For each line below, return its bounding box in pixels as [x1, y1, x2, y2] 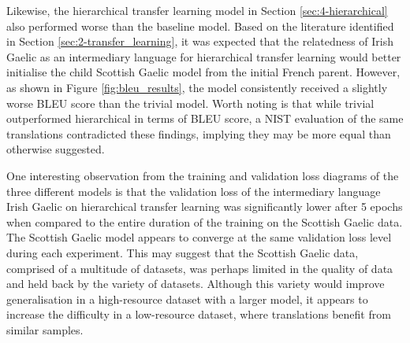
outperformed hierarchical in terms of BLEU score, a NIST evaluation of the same [6, 110, 404, 127]
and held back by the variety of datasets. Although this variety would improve [6, 275, 385, 292]
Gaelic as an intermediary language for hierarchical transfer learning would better [6, 48, 401, 65]
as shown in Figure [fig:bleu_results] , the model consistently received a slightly [6, 79, 388, 95]
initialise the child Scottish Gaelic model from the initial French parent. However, [6, 64, 401, 80]
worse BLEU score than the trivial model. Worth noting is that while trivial [6, 94, 375, 111]
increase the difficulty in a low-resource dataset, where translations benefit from [6, 306, 391, 323]
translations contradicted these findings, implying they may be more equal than [6, 125, 391, 142]
